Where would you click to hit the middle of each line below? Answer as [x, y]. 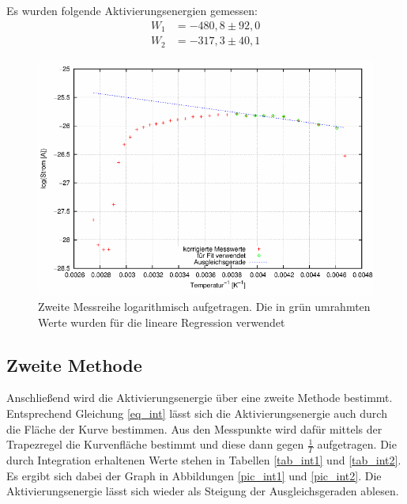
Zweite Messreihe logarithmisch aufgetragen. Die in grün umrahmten [204, 306]
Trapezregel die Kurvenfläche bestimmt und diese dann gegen [155, 444]
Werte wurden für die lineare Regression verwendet [162, 322]
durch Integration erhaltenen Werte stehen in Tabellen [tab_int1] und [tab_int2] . [204, 459]
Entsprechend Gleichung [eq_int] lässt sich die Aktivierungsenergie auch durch [197, 413]
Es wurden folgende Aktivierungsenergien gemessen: [132, 10]
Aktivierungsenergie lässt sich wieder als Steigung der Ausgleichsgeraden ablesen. [203, 491]
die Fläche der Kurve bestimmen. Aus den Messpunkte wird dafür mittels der [194, 428]
